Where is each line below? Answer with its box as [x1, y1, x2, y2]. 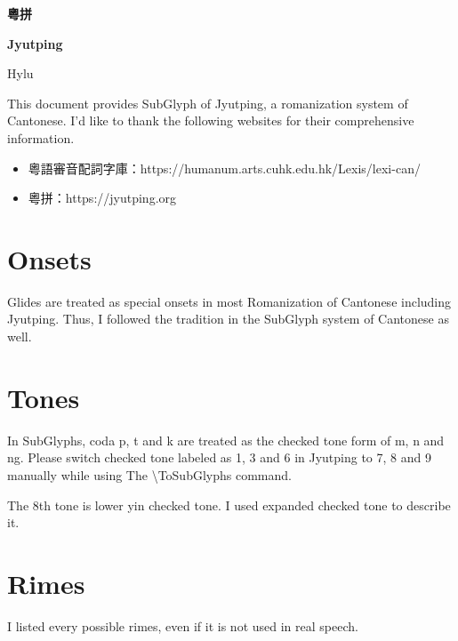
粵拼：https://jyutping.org [28, 188, 177, 207]
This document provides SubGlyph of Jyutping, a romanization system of [7, 93, 408, 112]
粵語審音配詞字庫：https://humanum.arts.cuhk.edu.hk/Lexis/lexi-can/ [28, 158, 421, 177]
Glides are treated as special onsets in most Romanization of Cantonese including [7, 292, 452, 310]
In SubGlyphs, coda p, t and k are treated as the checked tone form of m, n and [7, 430, 445, 449]
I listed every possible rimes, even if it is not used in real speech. [7, 616, 358, 635]
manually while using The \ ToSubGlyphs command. [7, 465, 292, 484]
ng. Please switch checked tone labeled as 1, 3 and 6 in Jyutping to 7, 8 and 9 [7, 448, 431, 467]
